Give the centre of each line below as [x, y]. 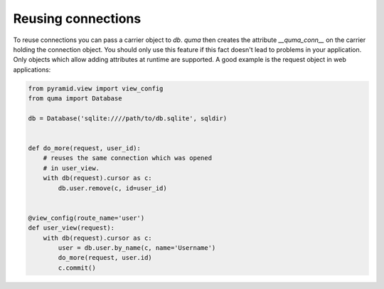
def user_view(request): [71, 228]
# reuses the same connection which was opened [128, 158]
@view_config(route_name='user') [86, 218]
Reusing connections [77, 19]
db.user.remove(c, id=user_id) [112, 188]
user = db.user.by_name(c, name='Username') [137, 248]
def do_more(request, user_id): [85, 148]
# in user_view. [71, 168]
